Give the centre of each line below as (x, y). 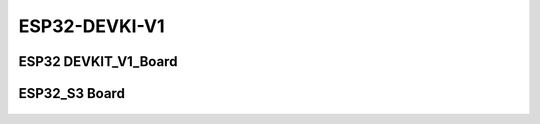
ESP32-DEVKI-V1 (91, 26)
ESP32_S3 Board (71, 93)
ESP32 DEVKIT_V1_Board (98, 61)
